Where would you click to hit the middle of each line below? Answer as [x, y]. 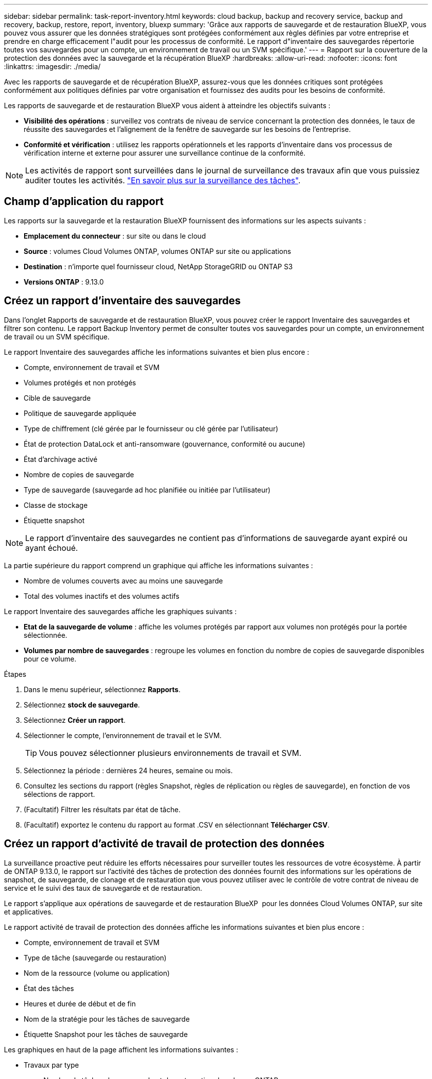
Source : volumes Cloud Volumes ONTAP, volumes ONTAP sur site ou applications [158, 251]
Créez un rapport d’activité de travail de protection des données [164, 844]
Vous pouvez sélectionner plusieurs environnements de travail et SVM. [170, 753]
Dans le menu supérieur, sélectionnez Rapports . [102, 689]
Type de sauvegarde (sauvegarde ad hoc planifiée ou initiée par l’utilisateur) [147, 490]
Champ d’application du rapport [84, 202]
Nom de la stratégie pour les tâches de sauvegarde [107, 1019]
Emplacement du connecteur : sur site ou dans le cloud [115, 236]
